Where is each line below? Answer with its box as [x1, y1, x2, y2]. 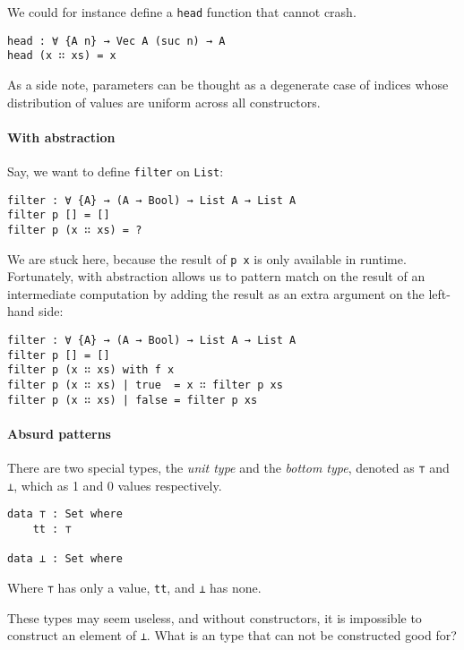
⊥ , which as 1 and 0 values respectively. [7, 475, 222, 494]
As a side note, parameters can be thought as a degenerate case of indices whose [7, 74, 449, 93]
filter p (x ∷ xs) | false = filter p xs [7, 393, 258, 406]
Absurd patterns [7, 423, 111, 442]
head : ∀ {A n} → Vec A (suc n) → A [7, 34, 226, 47]
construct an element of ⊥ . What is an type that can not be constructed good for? [7, 626, 457, 645]
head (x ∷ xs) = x [7, 49, 116, 63]
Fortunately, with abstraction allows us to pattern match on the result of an [7, 267, 425, 286]
